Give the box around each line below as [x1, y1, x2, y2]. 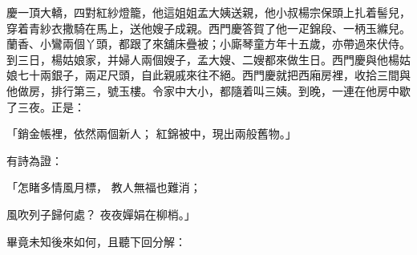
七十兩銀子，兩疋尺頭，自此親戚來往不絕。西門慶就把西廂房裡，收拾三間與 [17, 67, 411, 83]
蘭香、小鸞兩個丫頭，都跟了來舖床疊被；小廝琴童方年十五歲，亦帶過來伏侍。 [6, 35, 411, 52]
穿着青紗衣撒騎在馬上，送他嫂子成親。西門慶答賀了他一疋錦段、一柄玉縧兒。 [6, 19, 411, 36]
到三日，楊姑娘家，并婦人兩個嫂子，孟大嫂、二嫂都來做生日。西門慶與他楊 [6, 51, 399, 67]
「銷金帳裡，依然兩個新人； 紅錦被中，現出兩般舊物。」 [6, 125, 297, 142]
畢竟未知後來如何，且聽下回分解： [6, 233, 186, 249]
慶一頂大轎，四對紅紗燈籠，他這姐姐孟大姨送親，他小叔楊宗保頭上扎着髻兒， [6, 4, 411, 20]
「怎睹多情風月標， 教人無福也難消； [6, 179, 201, 196]
